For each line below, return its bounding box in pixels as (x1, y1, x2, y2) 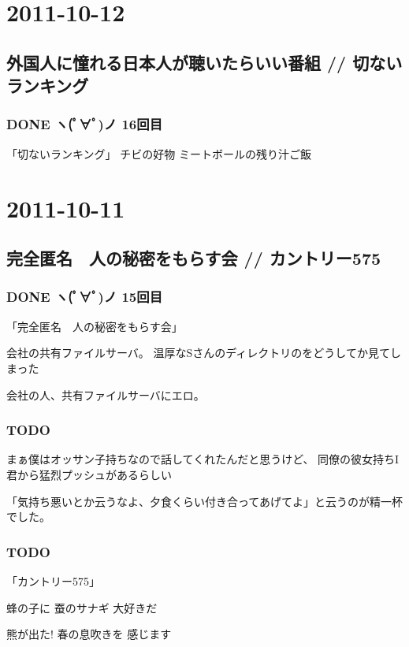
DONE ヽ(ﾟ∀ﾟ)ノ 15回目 (6, 287, 162, 307)
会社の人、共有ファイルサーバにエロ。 (6, 386, 205, 403)
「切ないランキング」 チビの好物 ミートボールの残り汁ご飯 (6, 145, 311, 162)
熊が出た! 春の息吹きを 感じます (6, 626, 172, 642)
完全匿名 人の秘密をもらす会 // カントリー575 (6, 246, 381, 270)
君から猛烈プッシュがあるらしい (6, 466, 172, 482)
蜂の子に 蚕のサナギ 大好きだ (6, 599, 158, 615)
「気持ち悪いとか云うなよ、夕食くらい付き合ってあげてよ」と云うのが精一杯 (6, 493, 403, 509)
